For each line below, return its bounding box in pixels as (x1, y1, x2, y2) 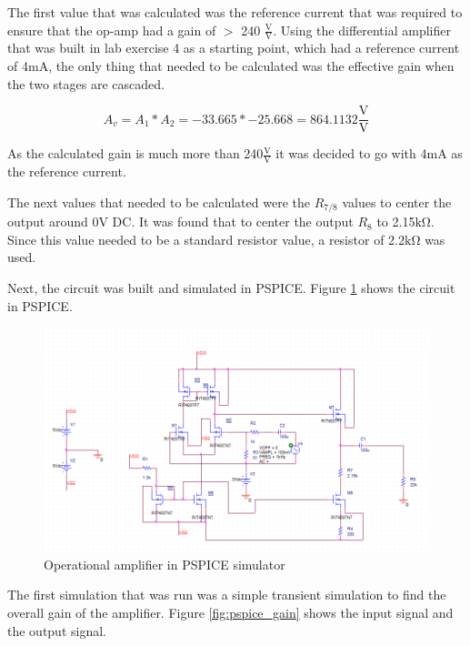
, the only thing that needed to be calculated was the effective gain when (48, 56, 455, 76)
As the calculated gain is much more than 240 (7, 144, 264, 163)
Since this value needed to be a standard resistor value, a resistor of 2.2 (7, 229, 405, 248)
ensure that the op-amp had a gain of (7, 20, 216, 39)
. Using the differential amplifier (273, 20, 451, 39)
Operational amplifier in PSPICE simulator (44, 554, 285, 573)
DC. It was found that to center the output (112, 212, 354, 231)
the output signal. (7, 621, 106, 640)
